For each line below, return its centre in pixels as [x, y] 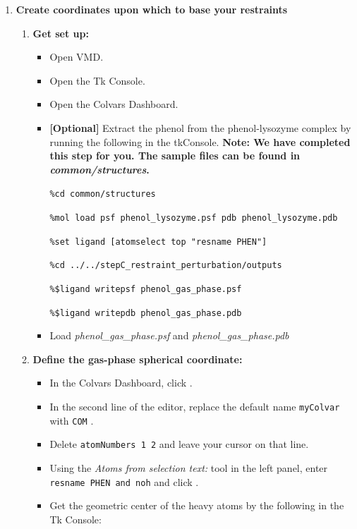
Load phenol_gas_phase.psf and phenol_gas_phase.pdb [169, 335]
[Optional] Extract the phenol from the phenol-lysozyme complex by [200, 127]
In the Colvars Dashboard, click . [121, 383]
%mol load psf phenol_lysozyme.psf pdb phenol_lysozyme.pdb [194, 218]
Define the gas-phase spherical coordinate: [138, 359]
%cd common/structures [103, 194]
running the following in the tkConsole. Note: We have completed [200, 141]
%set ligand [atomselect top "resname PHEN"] [158, 242]
